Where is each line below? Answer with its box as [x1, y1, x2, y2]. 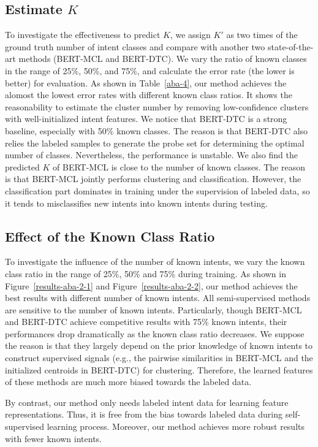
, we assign [170, 28, 211, 41]
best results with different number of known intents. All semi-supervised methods [5, 291, 311, 304]
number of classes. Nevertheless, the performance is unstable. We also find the [5, 148, 298, 161]
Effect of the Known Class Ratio [5, 226, 215, 245]
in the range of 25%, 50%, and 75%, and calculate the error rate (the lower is [5, 64, 295, 77]
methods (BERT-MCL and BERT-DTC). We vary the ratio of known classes [18, 52, 307, 65]
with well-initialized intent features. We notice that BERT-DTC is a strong [5, 112, 287, 125]
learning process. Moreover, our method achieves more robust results [47, 420, 305, 433]
